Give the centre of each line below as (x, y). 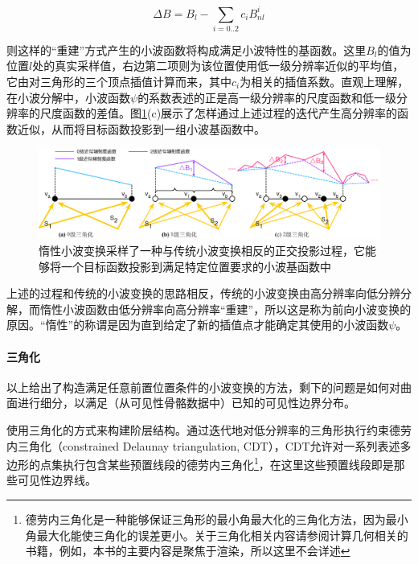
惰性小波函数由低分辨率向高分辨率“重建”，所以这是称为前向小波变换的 (225, 309)
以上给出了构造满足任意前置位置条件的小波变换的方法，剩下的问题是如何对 (203, 387)
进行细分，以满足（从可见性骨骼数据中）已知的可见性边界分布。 (186, 403)
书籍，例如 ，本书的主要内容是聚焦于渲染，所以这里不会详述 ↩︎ (188, 551)
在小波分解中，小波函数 (68, 97)
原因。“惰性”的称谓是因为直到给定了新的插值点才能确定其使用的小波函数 (198, 325)
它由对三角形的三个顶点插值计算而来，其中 (119, 82)
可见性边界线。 (57, 480)
